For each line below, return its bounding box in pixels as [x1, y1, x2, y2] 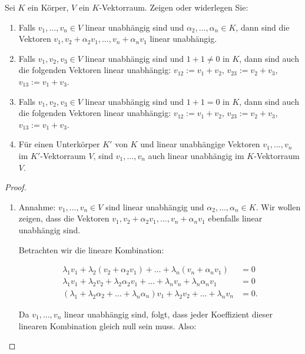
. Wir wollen [256, 200, 301, 213]
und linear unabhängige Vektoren [140, 138, 260, 150]
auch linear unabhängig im [148, 149, 244, 161]
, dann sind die [236, 21, 290, 33]
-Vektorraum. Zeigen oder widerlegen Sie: [99, 1, 248, 13]
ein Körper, [28, 1, 69, 13]
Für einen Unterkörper [18, 138, 100, 150]
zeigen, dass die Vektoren [18, 212, 110, 224]
